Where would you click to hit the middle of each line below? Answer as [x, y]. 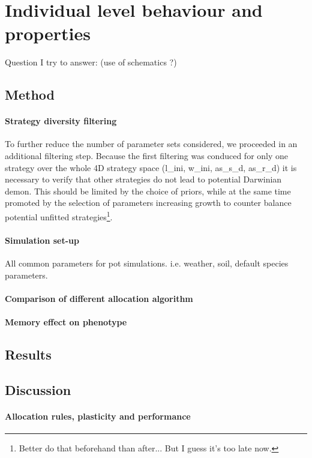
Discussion [38, 389]
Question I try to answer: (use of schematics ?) [91, 62]
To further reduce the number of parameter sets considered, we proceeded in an [151, 144]
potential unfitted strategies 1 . [59, 216]
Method [30, 95]
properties [48, 33]
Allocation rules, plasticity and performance [98, 416]
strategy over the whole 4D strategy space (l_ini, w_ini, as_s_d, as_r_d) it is [151, 167]
